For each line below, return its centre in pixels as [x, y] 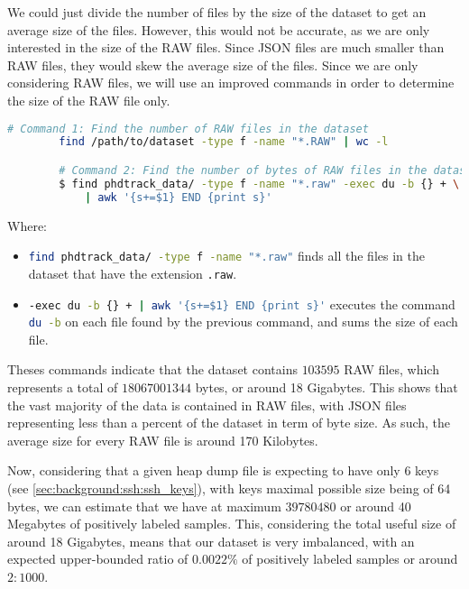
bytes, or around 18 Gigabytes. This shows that [326, 387]
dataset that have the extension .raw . [133, 273]
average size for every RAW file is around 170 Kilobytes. [163, 440]
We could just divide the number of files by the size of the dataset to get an [217, 12]
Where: [27, 225]
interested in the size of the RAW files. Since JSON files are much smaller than [226, 47]
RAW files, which [391, 369]
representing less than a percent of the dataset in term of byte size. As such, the [229, 423]
